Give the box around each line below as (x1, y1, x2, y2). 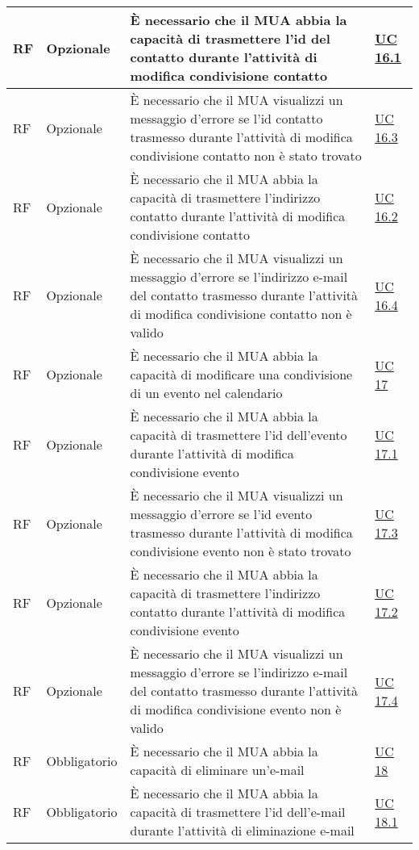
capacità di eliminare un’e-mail (130, 760, 305, 779)
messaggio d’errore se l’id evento (130, 505, 313, 523)
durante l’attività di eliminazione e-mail (130, 821, 355, 840)
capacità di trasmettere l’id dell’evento (130, 425, 347, 444)
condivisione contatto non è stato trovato (130, 146, 362, 165)
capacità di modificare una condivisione (130, 365, 353, 383)
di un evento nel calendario (130, 383, 283, 402)
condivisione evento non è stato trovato (130, 542, 351, 560)
